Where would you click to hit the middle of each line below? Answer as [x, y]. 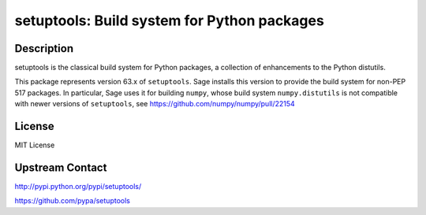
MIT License [35, 145]
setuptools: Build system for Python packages [170, 20]
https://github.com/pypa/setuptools [72, 201]
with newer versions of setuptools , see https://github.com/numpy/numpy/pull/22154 [155, 104]
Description [44, 48]
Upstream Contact [61, 167]
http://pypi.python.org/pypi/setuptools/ [78, 187]
